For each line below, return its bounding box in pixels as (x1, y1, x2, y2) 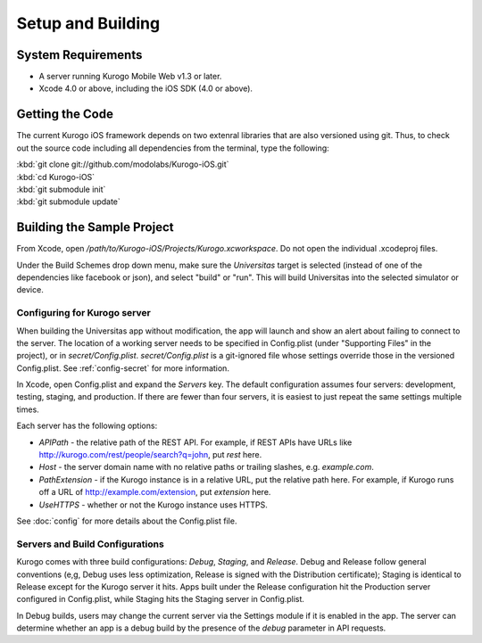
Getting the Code (16, 107, 113, 122)
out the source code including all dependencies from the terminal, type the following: (16, 143, 329, 153)
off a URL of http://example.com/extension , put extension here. (38, 487, 271, 498)
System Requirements (16, 47, 143, 62)
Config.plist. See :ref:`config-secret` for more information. (16, 362, 229, 374)
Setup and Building (16, 13, 161, 33)
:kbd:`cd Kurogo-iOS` (16, 171, 96, 182)
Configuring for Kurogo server (16, 307, 151, 319)
